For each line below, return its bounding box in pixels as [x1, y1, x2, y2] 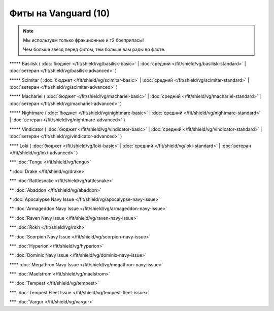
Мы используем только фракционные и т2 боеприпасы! [23, 37, 144, 43]
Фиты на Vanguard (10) [9, 8, 110, 19]
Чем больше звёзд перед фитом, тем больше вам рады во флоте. [23, 46, 166, 53]
